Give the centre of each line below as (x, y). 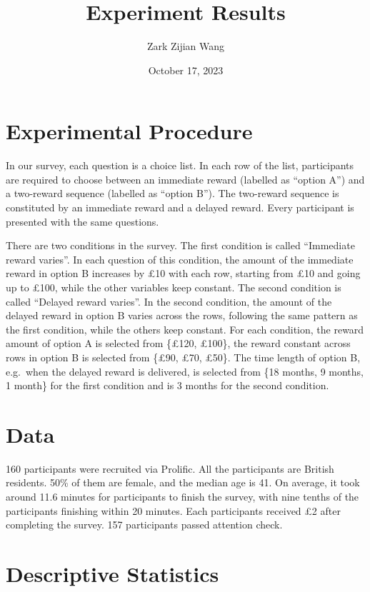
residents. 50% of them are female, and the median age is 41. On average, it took (183, 482)
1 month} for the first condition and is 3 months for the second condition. (167, 385)
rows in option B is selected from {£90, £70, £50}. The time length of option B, (183, 357)
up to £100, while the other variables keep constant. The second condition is (174, 287)
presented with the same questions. (82, 221)
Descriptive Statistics (112, 574)
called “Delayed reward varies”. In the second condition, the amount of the (169, 301)
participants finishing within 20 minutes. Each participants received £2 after (173, 510)
